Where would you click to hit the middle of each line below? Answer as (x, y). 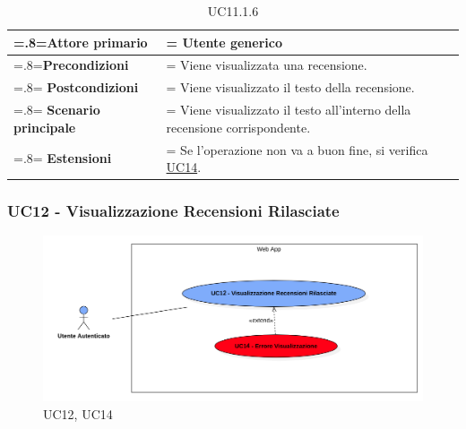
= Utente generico (224, 42)
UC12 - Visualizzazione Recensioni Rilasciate (173, 211)
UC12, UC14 (78, 413)
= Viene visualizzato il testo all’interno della (289, 110)
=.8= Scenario (57, 110)
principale (45, 127)
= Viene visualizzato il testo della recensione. (290, 87)
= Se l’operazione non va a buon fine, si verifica (297, 149)
